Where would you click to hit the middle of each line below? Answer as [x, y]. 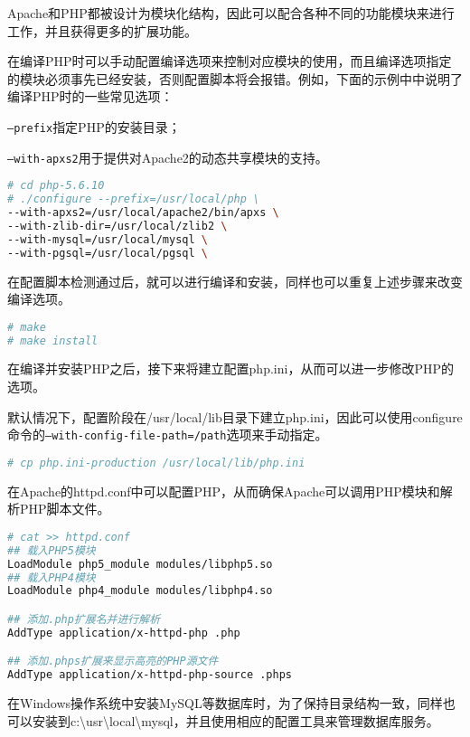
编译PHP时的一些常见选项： [90, 96]
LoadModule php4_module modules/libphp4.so [140, 591]
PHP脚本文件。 [65, 509]
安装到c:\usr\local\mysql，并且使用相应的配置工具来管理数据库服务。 [235, 720]
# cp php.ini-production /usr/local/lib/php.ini [156, 463]
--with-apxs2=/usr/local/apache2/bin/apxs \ [143, 213]
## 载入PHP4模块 [52, 577]
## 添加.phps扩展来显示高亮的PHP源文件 [113, 661]
